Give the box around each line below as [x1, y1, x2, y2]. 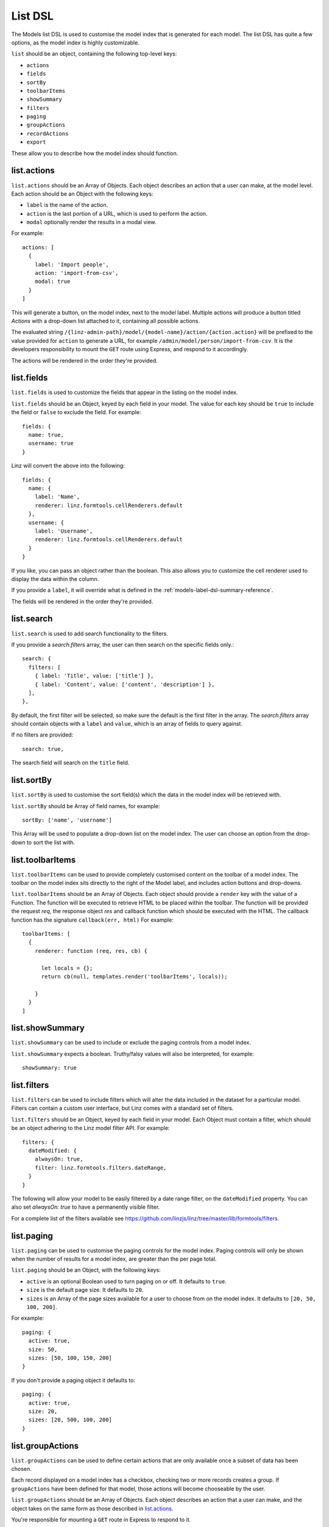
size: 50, [28, 1346, 58, 1353]
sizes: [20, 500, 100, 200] [28, 1416, 113, 1423]
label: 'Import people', [34, 261, 109, 268]
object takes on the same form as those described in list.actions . [11, 1504, 174, 1512]
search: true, [22, 745, 64, 753]
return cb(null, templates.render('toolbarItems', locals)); [41, 973, 228, 980]
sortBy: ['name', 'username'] [22, 816, 113, 823]
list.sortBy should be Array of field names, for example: [11, 802, 160, 809]
